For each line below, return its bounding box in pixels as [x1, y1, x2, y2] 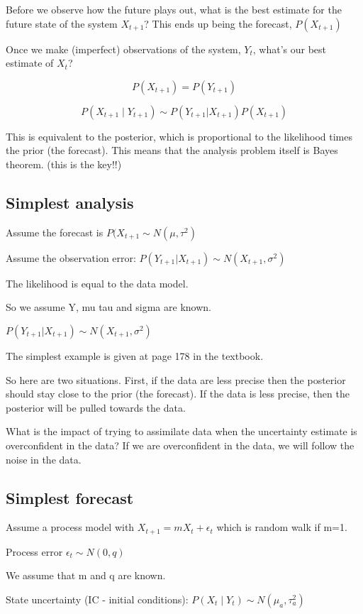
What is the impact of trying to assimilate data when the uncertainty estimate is [6, 424, 357, 439]
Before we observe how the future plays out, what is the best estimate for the [6, 2, 342, 16]
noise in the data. [6, 451, 82, 466]
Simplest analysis [6, 191, 134, 213]
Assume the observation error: [6, 250, 136, 265]
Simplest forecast [6, 486, 134, 508]
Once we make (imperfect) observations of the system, [6, 41, 241, 56]
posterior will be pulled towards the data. [6, 400, 186, 415]
